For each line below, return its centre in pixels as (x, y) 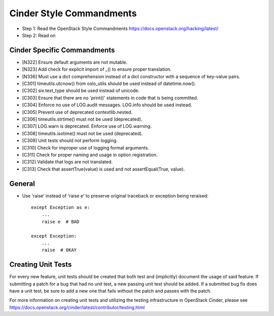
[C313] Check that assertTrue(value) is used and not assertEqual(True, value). (104, 169)
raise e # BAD (60, 222)
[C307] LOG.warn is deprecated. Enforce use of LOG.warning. (87, 126)
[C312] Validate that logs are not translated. (67, 162)
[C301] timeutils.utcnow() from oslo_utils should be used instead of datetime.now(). (109, 83)
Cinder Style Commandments (73, 13)
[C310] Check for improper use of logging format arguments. (85, 148)
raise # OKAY (59, 250)
